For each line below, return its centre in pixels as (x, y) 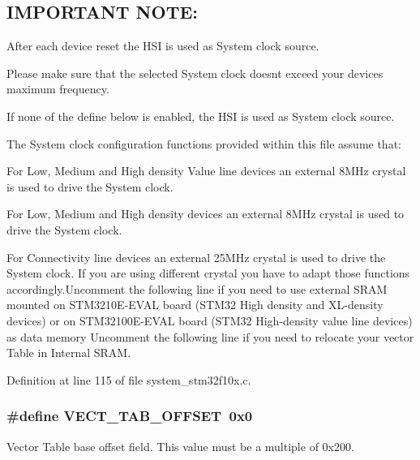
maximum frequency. (58, 89)
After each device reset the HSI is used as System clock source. (163, 46)
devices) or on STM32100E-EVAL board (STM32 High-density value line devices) (210, 320)
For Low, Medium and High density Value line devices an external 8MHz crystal (206, 171)
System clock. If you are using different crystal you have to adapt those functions (208, 273)
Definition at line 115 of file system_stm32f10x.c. (129, 379)
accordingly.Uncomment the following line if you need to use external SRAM (197, 288)
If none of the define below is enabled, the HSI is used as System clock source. (201, 116)
